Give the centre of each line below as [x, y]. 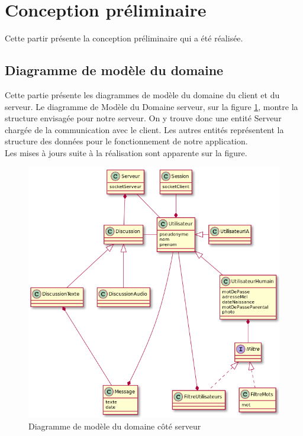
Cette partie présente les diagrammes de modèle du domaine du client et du [142, 94]
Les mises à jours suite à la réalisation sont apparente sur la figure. [126, 152]
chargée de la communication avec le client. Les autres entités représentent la [144, 129]
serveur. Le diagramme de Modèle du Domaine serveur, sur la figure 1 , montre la [151, 106]
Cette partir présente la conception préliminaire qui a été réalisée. [124, 38]
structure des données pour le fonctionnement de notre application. [126, 141]
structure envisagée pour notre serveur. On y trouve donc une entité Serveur [143, 118]
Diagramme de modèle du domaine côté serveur [115, 426]
